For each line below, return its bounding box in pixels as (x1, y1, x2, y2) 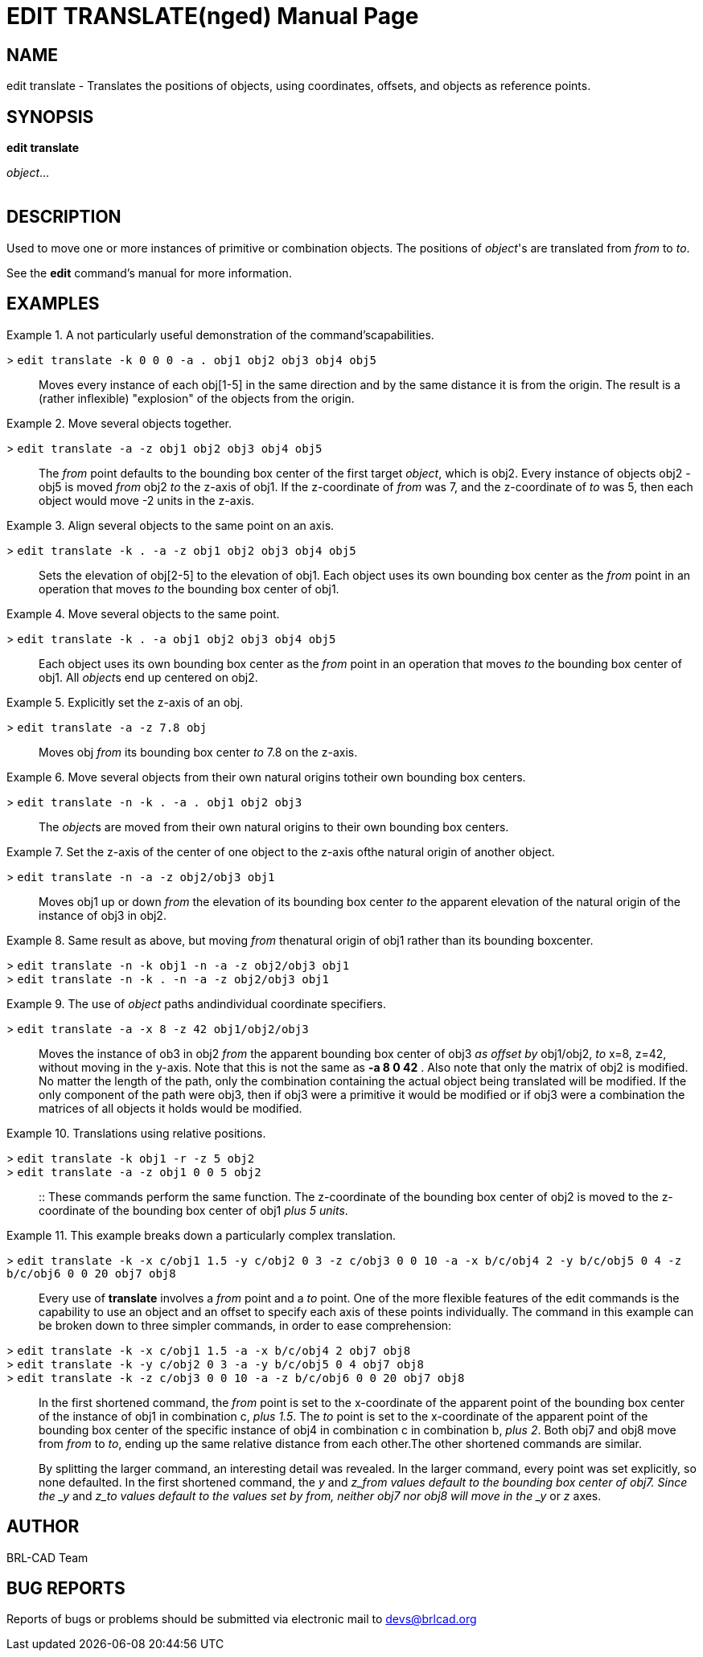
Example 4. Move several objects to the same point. (6, 606, 280, 621)
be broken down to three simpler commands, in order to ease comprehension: (39, 1318, 452, 1332)
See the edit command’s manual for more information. (6, 265, 292, 280)
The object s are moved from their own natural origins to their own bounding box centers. (39, 819, 509, 834)
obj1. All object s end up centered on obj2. (39, 670, 258, 684)
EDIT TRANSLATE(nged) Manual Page (6, 2, 419, 30)
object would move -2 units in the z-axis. (39, 493, 255, 507)
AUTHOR (6, 1516, 80, 1537)
